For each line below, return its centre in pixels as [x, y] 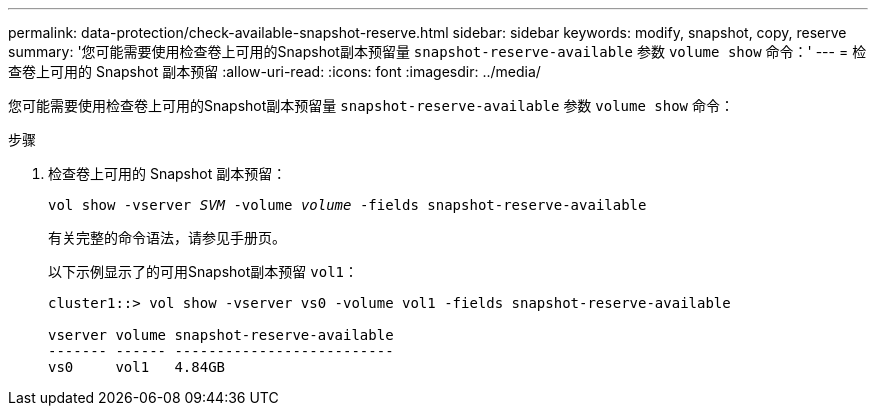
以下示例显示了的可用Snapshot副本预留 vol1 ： [203, 271]
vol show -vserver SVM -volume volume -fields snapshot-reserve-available [347, 205]
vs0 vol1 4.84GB [137, 367]
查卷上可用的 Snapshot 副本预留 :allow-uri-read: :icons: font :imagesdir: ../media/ [274, 71]
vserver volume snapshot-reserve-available [221, 335]
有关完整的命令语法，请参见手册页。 [167, 237]
